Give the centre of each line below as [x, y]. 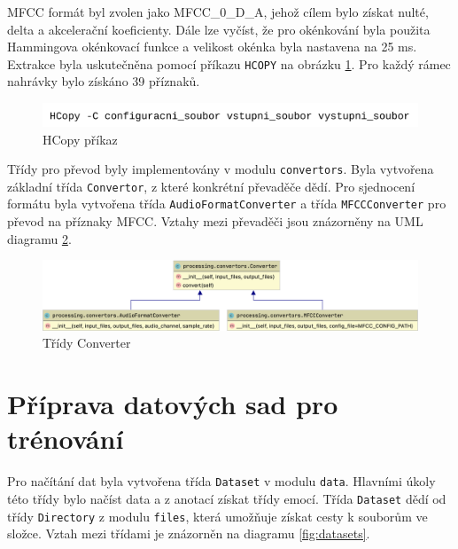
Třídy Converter [87, 343]
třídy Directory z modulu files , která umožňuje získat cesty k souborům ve [217, 516]
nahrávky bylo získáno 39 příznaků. [104, 81]
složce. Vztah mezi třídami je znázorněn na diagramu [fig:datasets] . [189, 533]
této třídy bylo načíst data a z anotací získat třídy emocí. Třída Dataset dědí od [227, 498]
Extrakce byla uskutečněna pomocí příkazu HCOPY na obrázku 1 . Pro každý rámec [229, 63]
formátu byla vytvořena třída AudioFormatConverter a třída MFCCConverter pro [227, 204]
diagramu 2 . [39, 238]
